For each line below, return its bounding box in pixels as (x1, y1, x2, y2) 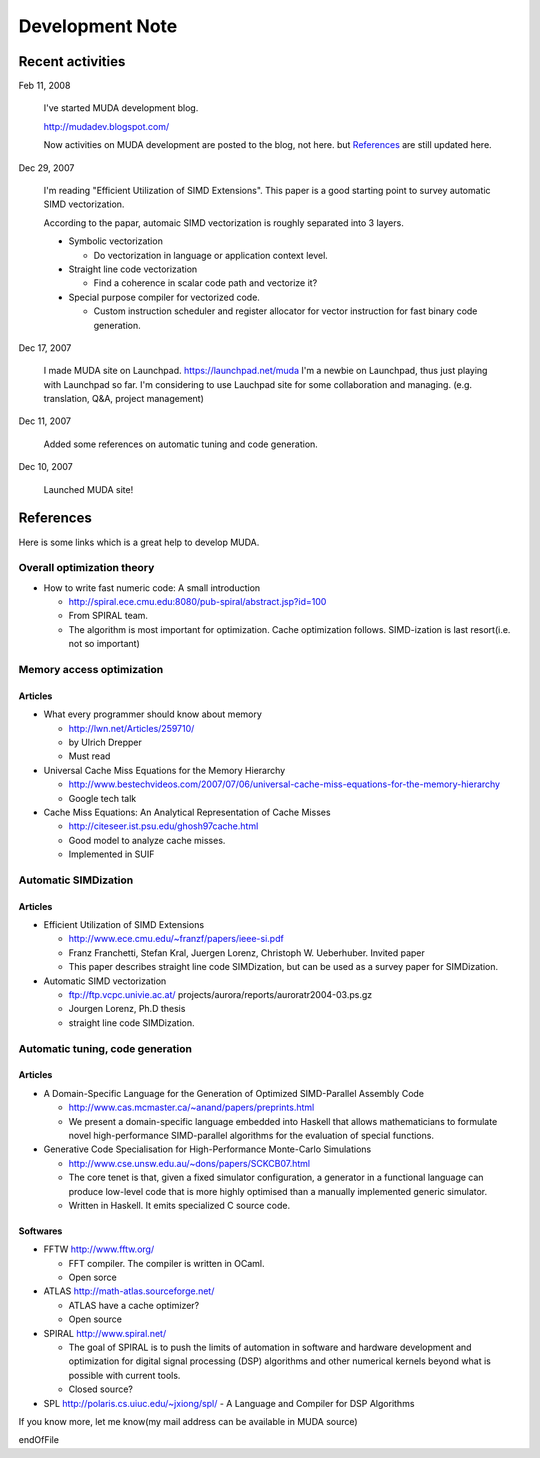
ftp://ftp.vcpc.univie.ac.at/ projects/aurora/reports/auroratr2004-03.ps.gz (68, 989, 373, 1001)
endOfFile (18, 1434, 60, 1446)
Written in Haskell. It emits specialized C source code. (68, 1199, 290, 1211)
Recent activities (18, 53, 126, 70)
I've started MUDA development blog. (43, 102, 199, 114)
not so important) (68, 638, 140, 650)
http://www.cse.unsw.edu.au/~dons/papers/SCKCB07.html (68, 1157, 310, 1169)
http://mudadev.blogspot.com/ (43, 120, 170, 132)
